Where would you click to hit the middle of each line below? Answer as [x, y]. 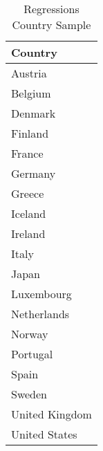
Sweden [29, 394]
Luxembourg [41, 294]
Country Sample [51, 25]
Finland [30, 133]
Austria [29, 73]
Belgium [31, 93]
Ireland [28, 233]
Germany [34, 173]
